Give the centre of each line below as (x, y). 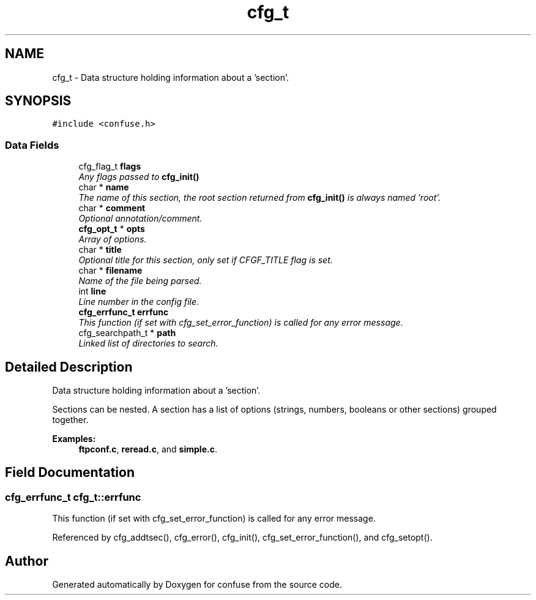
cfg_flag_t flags (110, 167)
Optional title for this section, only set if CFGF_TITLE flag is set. (206, 260)
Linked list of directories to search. (148, 343)
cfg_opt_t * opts (112, 229)
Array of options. (113, 239)
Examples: (74, 439)
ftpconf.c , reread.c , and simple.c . (148, 449)
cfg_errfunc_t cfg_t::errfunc (73, 497)
